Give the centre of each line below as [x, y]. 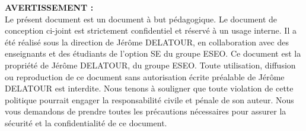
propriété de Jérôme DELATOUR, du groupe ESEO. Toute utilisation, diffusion [150, 65]
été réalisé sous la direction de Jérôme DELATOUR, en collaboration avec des [147, 42]
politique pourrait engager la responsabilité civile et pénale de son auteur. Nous [149, 99]
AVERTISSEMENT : [49, 7]
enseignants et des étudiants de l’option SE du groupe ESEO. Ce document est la [153, 53]
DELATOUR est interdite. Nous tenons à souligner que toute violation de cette [149, 88]
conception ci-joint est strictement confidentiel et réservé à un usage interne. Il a [151, 30]
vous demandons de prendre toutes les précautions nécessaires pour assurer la [146, 111]
